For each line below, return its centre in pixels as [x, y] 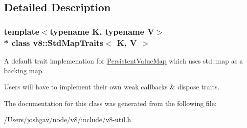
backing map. [24, 70]
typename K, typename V [102, 31]
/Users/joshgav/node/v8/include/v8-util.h [67, 119]
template [22, 31]
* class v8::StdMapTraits [54, 42]
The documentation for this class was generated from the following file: [110, 103]
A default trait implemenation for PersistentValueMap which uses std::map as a [123, 60]
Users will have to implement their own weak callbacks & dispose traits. [112, 87]
